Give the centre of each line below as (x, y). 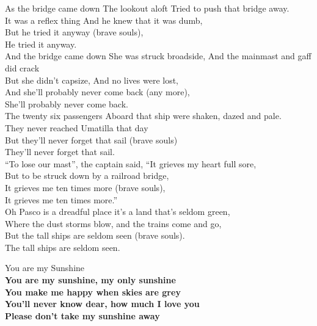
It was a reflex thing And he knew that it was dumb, (104, 20)
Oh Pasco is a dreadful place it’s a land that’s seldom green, (118, 212)
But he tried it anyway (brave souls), (74, 32)
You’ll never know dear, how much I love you (102, 304)
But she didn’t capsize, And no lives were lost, (92, 80)
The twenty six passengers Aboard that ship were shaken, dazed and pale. (143, 116)
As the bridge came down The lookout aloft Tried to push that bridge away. (147, 8)
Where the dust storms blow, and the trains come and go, (113, 223)
